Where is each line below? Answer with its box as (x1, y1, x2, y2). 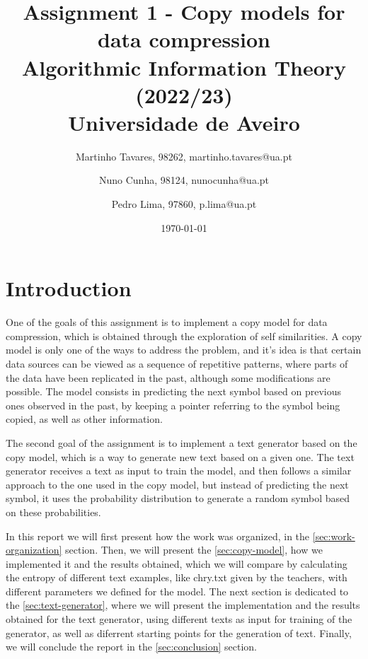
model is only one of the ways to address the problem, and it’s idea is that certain (6, 342, 362, 357)
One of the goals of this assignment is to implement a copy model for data (6, 315, 328, 329)
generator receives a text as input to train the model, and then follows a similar (6, 463, 352, 478)
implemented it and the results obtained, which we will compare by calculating (6, 556, 347, 571)
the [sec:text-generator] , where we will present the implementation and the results (6, 597, 360, 612)
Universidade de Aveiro (68, 107, 300, 136)
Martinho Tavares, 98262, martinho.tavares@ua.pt (75, 148, 292, 163)
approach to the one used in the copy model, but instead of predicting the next (6, 477, 349, 491)
